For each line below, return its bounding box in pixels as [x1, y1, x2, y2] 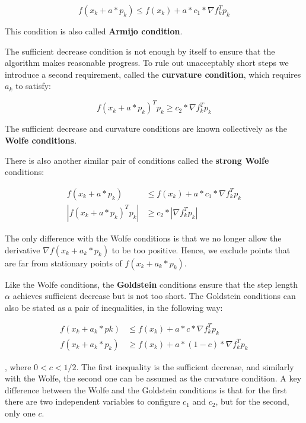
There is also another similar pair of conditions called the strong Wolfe [5, 154, 269, 166]
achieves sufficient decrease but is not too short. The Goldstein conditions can [12, 290, 296, 302]
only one [5, 407, 36, 419]
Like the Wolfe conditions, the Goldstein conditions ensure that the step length [5, 278, 298, 290]
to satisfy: [15, 79, 52, 92]
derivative [5, 243, 40, 256]
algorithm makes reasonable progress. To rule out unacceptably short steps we [5, 56, 289, 69]
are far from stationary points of [5, 256, 122, 269]
